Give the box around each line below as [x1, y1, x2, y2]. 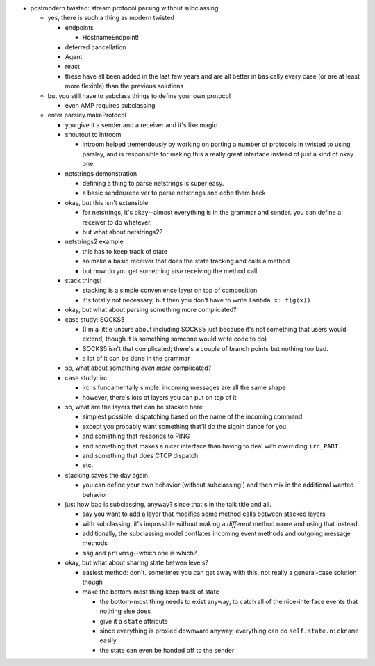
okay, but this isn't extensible [65, 198, 149, 206]
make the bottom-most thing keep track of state [82, 587, 219, 596]
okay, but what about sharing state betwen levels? [65, 558, 208, 567]
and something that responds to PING [82, 432, 190, 441]
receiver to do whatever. [82, 218, 152, 226]
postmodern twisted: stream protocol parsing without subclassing [30, 4, 219, 12]
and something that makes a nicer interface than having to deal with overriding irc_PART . [82, 441, 340, 450]
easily [99, 636, 117, 644]
